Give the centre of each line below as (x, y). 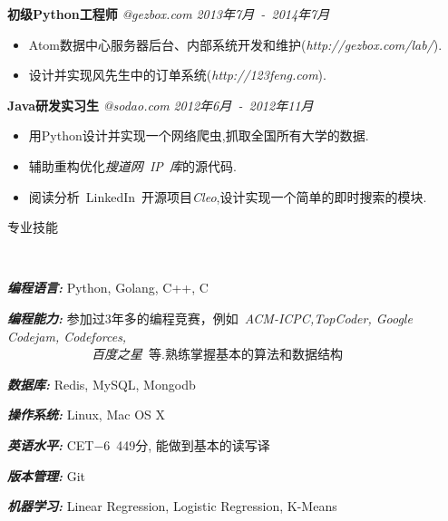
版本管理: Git (46, 475)
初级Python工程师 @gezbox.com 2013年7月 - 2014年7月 (169, 14)
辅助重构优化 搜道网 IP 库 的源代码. (132, 165)
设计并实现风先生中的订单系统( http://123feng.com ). (177, 75)
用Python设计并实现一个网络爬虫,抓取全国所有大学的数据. (199, 135)
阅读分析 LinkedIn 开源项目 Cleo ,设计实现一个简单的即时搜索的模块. (228, 196)
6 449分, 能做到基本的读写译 (187, 444)
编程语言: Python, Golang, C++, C (108, 288)
